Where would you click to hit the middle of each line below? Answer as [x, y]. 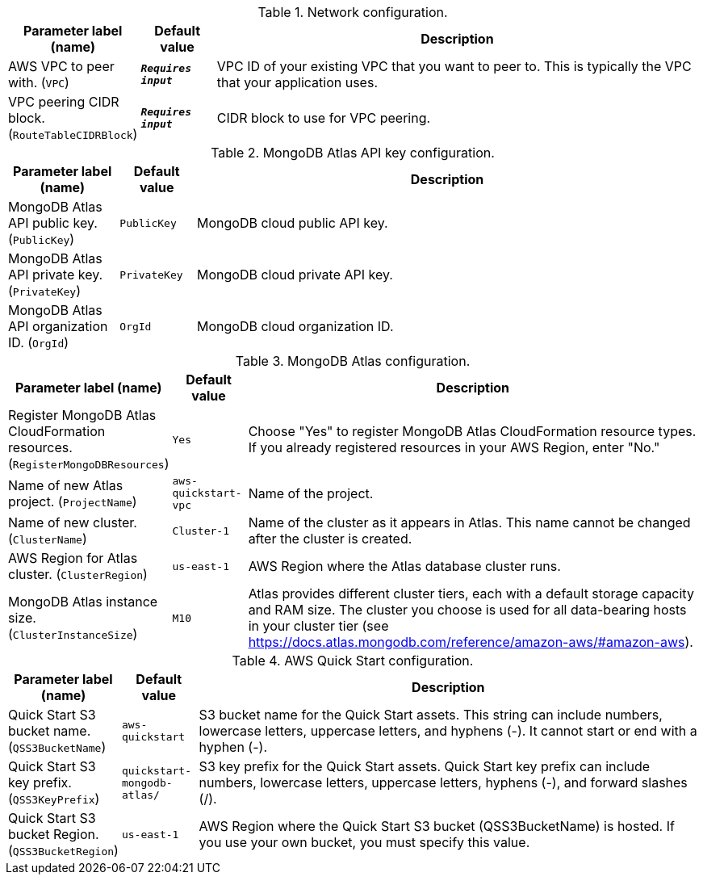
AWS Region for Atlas [73, 558]
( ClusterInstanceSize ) [73, 634]
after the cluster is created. [330, 539]
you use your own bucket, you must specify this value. [364, 842]
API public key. [53, 223]
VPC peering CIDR [64, 102]
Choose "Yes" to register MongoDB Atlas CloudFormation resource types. [472, 431]
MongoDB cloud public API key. [293, 223]
